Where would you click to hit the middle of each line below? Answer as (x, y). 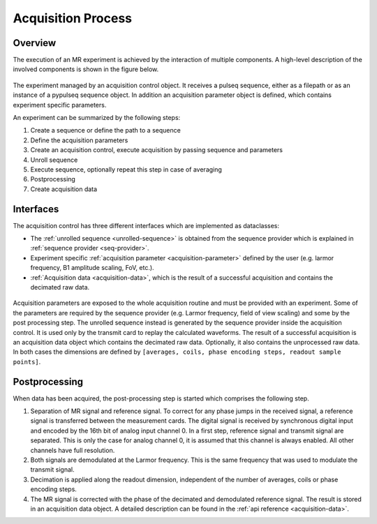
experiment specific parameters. (60, 105)
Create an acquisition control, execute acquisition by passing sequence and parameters (156, 150)
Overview (35, 43)
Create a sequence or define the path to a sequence (105, 130)
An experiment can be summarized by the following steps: (97, 118)
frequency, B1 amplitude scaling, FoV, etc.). (92, 268)
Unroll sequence (54, 160)
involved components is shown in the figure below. (86, 69)
